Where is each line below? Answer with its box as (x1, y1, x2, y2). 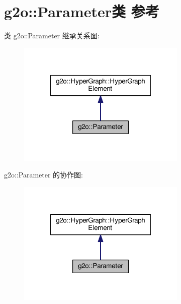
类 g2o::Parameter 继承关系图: (4, 30, 100, 41)
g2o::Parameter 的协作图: (4, 169, 83, 180)
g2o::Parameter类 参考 (4, 1, 159, 22)
